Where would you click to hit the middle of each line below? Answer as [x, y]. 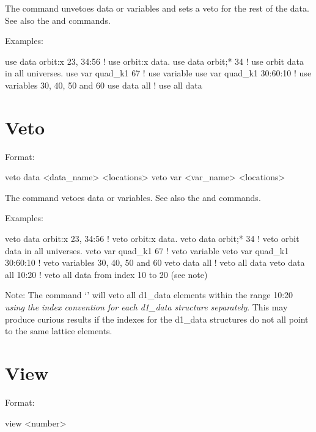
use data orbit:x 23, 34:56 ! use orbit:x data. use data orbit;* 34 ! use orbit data [154, 61]
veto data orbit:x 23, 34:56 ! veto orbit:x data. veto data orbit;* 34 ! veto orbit [152, 239]
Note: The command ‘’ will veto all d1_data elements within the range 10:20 [149, 295]
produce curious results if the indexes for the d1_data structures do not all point [157, 319]
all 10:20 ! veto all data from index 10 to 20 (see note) [106, 274]
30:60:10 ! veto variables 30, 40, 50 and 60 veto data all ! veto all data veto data [155, 262]
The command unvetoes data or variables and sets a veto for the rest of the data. [157, 8]
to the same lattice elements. [59, 331]
